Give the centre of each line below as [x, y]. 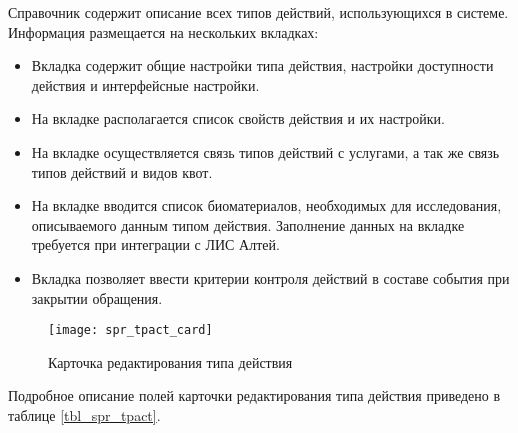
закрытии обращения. [97, 297]
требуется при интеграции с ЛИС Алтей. [155, 244]
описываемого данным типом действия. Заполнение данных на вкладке [248, 224]
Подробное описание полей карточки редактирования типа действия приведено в [254, 395]
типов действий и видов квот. [122, 171]
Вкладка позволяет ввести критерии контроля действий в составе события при [270, 277]
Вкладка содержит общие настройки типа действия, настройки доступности [262, 65]
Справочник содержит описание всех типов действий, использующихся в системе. [258, 12]
